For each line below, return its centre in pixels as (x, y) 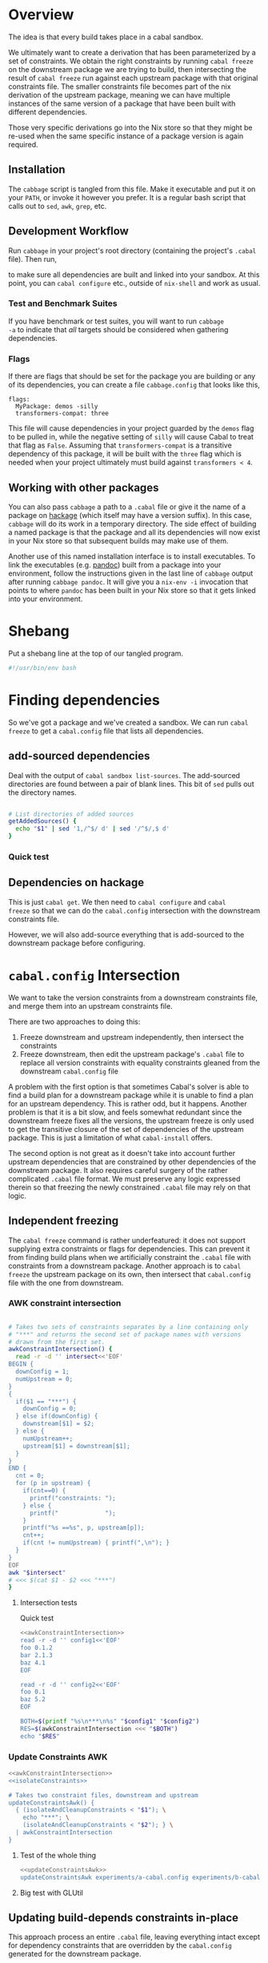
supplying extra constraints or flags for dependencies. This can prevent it (129, 1248)
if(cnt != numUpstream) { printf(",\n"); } (96, 1543)
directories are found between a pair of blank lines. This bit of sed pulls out (131, 784)
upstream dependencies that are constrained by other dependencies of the (132, 1162)
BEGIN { (21, 1364)
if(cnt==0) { (44, 1491)
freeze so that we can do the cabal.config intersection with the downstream (134, 910)
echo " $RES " (40, 1736)
